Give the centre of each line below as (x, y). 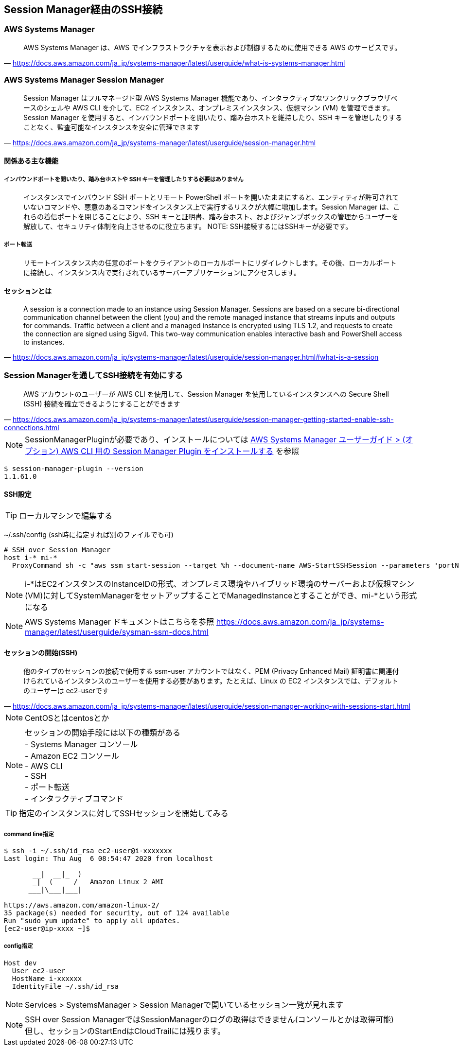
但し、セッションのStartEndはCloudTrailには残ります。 (125, 1031)
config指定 (18, 946)
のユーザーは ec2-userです (66, 691)
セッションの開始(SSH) (41, 652)
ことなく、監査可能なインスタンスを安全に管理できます (112, 127)
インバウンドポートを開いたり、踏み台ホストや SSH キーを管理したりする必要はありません (124, 179)
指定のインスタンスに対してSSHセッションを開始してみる (124, 814)
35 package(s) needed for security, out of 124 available (117, 913)
